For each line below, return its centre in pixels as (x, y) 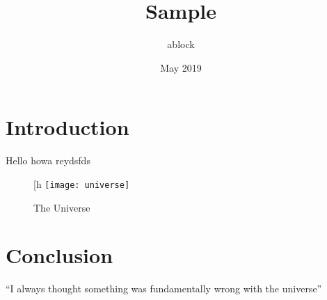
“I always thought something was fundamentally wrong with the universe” (164, 289)
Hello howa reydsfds (48, 160)
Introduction (67, 127)
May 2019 (181, 67)
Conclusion (59, 255)
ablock (181, 44)
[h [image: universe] (82, 183)
